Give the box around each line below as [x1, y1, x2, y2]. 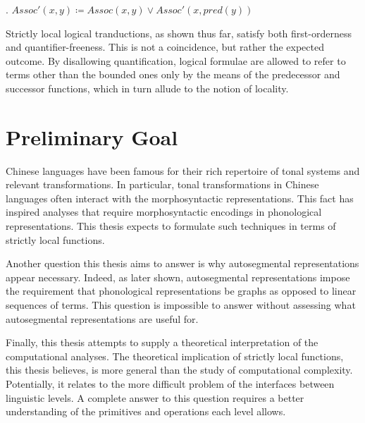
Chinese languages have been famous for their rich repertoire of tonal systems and [6, 163, 360, 178]
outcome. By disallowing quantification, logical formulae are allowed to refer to [6, 53, 346, 68]
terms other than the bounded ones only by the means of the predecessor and [6, 67, 340, 82]
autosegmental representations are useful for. [6, 311, 199, 326]
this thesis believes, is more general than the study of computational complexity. [6, 362, 353, 377]
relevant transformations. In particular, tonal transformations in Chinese [6, 177, 319, 192]
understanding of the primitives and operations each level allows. [6, 404, 286, 419]
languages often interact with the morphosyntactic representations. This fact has [6, 190, 354, 205]
